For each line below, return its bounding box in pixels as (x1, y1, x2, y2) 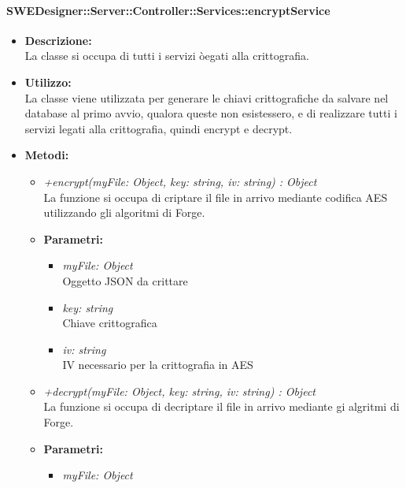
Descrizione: (24, 32, 92, 48)
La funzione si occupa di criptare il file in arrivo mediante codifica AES (43, 188, 388, 205)
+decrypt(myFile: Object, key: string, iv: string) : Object (43, 382, 316, 399)
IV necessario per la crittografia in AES (62, 356, 253, 373)
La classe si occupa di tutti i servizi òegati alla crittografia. (24, 47, 309, 64)
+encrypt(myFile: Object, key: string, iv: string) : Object (43, 173, 317, 189)
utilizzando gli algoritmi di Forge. (43, 204, 205, 221)
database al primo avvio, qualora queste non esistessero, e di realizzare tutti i (24, 105, 397, 121)
